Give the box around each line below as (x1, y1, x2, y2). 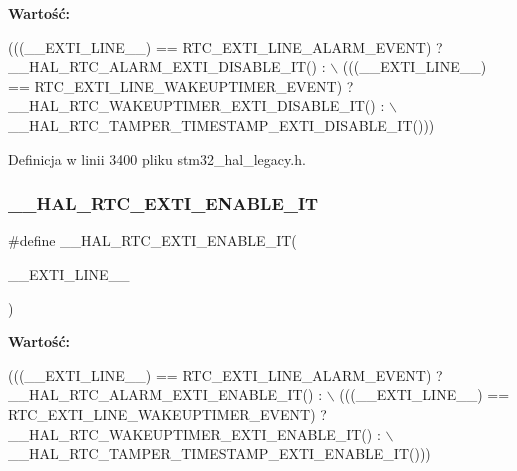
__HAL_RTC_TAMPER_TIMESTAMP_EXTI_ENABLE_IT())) (8, 443, 431, 464)
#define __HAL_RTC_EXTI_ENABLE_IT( (8, 230, 297, 251)
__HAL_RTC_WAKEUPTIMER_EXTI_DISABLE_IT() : (8, 95, 385, 116)
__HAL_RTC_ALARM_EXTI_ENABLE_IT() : (8, 384, 323, 405)
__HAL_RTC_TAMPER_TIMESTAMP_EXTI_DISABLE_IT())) (8, 114, 435, 135)
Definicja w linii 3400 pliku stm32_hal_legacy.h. (8, 148, 306, 169)
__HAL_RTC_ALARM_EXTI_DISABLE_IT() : (8, 56, 326, 77)
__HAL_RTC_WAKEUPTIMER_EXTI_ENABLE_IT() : (8, 423, 381, 444)
